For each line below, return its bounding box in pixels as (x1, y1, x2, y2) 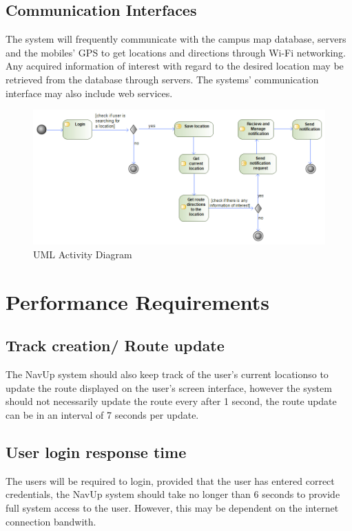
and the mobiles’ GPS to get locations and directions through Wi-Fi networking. (6, 45, 346, 59)
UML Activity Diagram (33, 247, 132, 262)
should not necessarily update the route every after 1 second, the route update (6, 394, 337, 408)
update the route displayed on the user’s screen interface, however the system (6, 380, 332, 395)
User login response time (6, 441, 187, 462)
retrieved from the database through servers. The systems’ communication (6, 72, 319, 86)
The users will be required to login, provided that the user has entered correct (6, 473, 335, 488)
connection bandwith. (6, 514, 96, 528)
